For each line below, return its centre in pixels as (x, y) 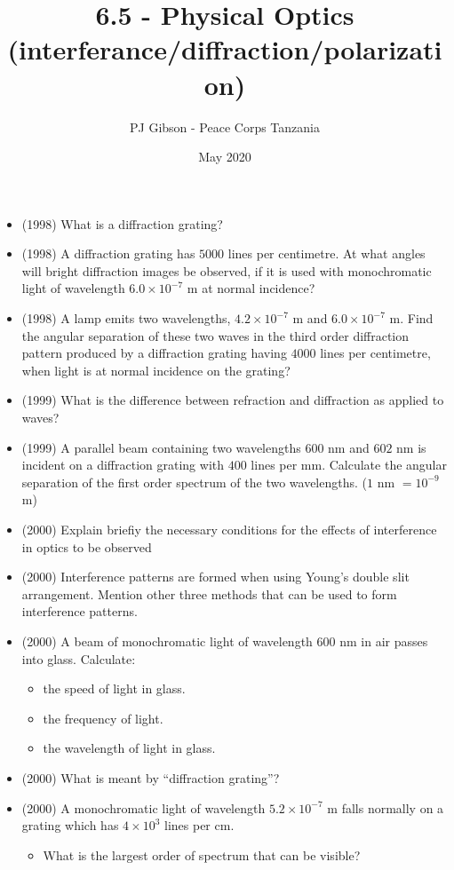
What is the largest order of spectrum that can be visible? (202, 854)
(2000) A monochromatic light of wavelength (143, 807)
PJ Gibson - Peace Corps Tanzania (225, 127)
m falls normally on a (386, 807)
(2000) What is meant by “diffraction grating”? (151, 777)
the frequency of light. (103, 718)
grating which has (70, 825)
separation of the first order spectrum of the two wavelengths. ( (195, 482)
